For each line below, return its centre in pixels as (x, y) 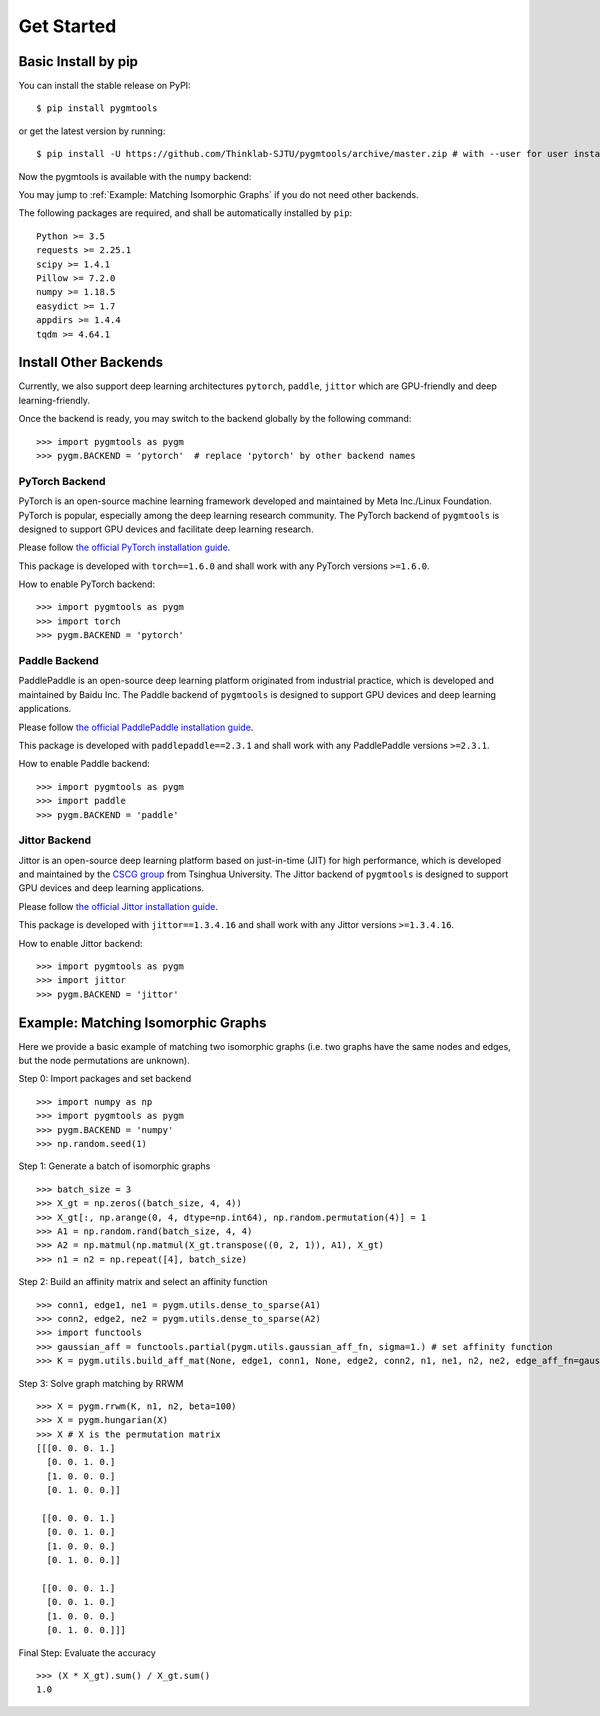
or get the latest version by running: (92, 131)
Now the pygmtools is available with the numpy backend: (135, 176)
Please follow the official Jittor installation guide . (118, 906)
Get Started (67, 26)
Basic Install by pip (78, 61)
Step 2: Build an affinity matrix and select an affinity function (143, 1282)
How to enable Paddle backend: (84, 764)
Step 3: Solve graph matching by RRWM (101, 1383)
